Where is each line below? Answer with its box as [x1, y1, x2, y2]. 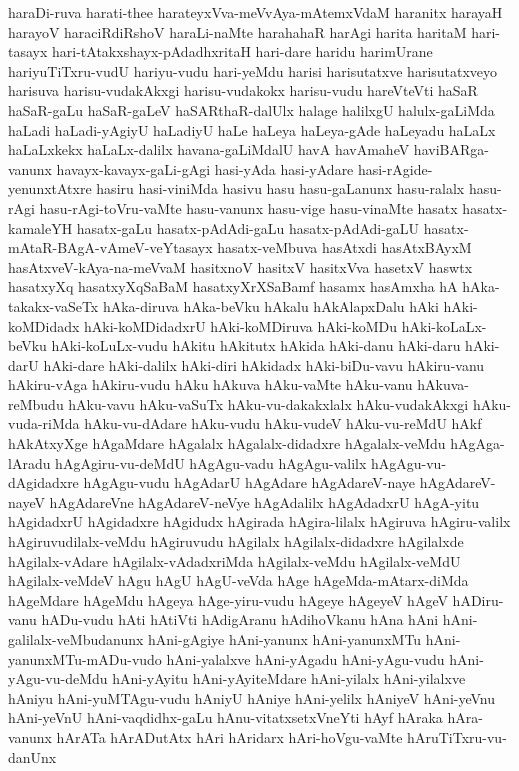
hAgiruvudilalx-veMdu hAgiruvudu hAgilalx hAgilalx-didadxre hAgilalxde [8, 531, 464, 552]
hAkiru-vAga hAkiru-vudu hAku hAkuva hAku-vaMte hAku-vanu [8, 374, 413, 395]
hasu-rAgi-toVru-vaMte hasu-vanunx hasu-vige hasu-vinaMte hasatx [39, 197, 458, 218]
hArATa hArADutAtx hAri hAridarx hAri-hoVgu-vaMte [56, 726, 403, 747]
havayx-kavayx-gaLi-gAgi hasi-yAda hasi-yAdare [56, 158, 354, 179]
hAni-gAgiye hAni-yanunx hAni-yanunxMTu [148, 629, 422, 649]
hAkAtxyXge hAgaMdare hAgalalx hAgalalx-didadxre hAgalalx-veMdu [8, 433, 446, 454]
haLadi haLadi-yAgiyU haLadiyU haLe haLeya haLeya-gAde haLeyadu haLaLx [8, 119, 496, 140]
